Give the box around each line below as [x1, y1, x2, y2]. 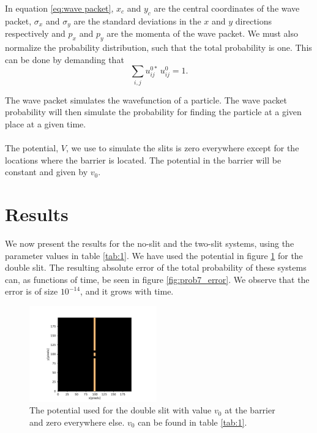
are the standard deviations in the [73, 14, 201, 27]
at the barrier [225, 404, 275, 416]
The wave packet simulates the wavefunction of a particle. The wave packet [5, 93, 287, 106]
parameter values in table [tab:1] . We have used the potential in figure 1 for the [5, 249, 303, 262]
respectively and [5, 27, 65, 40]
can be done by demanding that [5, 53, 124, 66]
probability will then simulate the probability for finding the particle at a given [5, 105, 302, 118]
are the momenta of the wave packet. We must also [106, 27, 298, 40]
